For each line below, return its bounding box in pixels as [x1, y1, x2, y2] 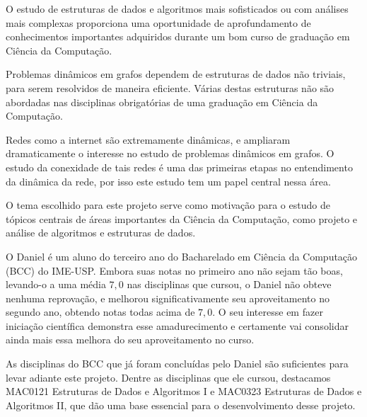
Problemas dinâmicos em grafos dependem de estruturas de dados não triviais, [6, 67, 346, 81]
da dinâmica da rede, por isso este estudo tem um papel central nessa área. [6, 173, 331, 188]
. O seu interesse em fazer [212, 304, 323, 319]
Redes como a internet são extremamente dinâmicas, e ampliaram [6, 132, 291, 147]
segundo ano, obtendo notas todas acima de [6, 304, 195, 319]
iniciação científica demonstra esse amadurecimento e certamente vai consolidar [6, 318, 349, 333]
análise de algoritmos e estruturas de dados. [6, 225, 196, 240]
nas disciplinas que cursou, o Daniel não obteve [127, 277, 332, 292]
